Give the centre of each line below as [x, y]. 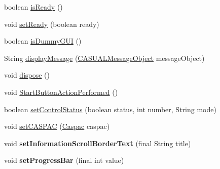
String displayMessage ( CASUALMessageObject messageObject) [104, 58]
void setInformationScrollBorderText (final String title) [98, 143]
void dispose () [27, 75]
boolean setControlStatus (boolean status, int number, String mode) [110, 109]
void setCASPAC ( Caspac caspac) [57, 126]
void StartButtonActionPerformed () [61, 92]
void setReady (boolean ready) [52, 24]
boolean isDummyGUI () [43, 41]
